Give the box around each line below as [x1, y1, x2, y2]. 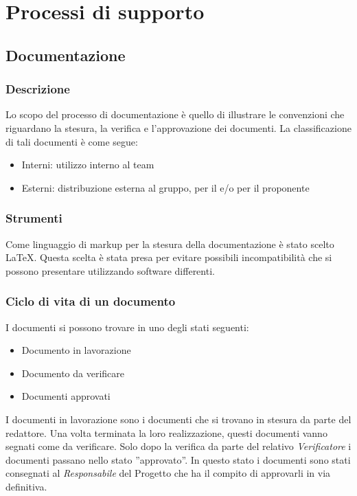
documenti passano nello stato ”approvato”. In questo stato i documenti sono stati [5, 452, 351, 466]
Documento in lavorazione [21, 343, 131, 357]
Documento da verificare [21, 365, 125, 380]
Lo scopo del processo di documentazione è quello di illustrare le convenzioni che [5, 107, 345, 122]
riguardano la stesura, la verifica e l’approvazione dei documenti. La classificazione [5, 120, 352, 135]
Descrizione [5, 80, 70, 98]
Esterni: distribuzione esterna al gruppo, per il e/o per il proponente [21, 180, 310, 194]
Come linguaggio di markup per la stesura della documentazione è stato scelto [5, 236, 334, 251]
